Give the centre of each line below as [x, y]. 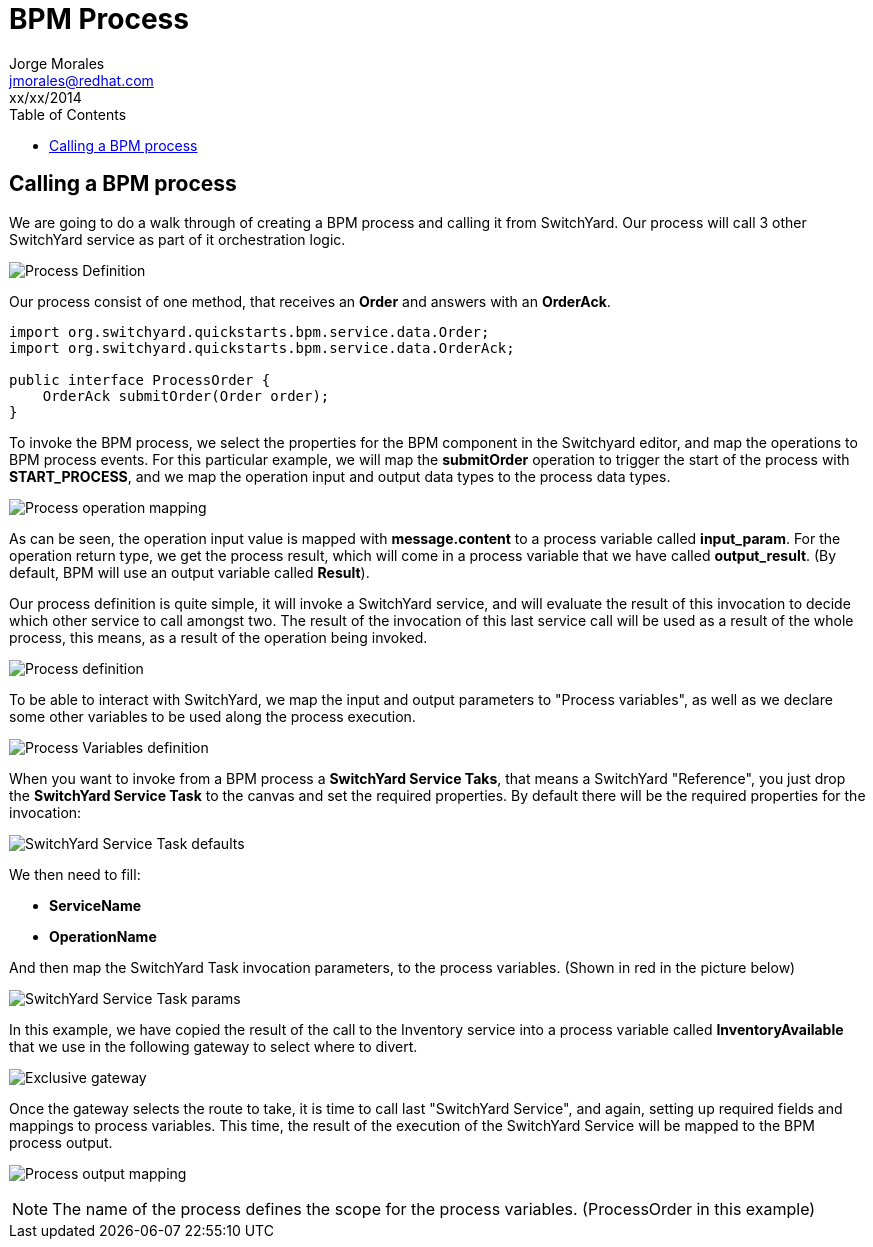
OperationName [103, 936]
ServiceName [95, 905]
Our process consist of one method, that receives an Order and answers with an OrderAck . [310, 301]
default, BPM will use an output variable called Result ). [189, 572]
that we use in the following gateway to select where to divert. [213, 1046]
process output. [61, 1142]
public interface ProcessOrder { [140, 379]
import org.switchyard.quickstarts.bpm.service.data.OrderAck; [262, 347]
